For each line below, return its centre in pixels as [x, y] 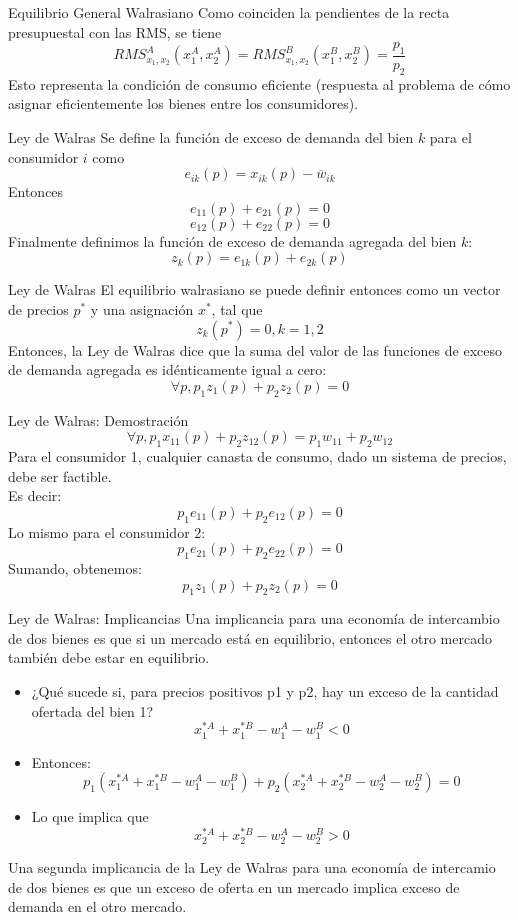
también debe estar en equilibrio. [109, 657]
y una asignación [142, 308]
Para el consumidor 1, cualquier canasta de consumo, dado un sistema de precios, [257, 455]
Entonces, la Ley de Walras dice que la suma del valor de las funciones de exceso [255, 349]
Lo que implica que [90, 816]
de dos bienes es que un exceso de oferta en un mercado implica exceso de [234, 886]
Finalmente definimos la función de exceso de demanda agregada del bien [232, 240]
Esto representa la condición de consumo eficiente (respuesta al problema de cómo [259, 83]
